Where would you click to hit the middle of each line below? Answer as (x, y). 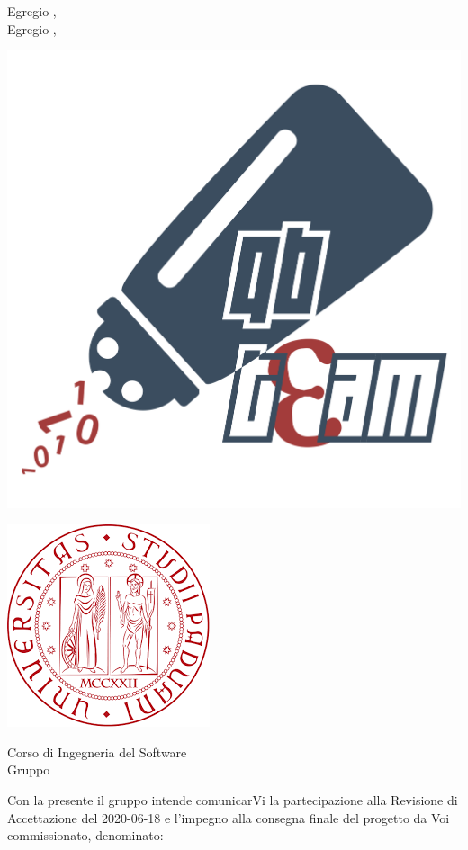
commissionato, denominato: (85, 835)
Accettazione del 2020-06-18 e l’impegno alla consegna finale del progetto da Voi (229, 817)
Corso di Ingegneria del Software (97, 752)
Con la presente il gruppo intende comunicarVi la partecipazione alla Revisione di (233, 800)
